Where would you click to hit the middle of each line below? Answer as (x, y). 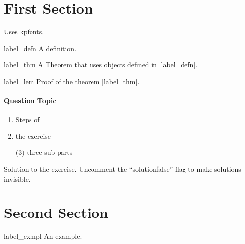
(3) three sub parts (44, 152)
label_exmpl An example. (43, 236)
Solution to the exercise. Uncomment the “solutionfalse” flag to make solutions (122, 169)
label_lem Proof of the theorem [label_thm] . (72, 81)
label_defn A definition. (40, 48)
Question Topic (30, 101)
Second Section (56, 212)
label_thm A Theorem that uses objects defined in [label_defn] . (101, 65)
